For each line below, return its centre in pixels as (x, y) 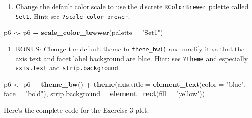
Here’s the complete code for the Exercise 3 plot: (77, 110)
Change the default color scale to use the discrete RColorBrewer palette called (132, 6)
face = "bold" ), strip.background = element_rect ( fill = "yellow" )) (105, 93)
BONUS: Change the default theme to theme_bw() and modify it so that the (130, 48)
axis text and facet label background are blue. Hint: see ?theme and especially (132, 58)
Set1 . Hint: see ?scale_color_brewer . (73, 16)
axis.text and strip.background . (68, 68)
